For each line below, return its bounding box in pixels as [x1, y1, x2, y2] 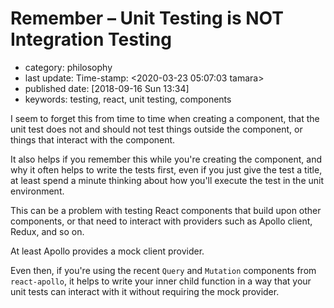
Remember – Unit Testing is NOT [10, 7, 284, 30]
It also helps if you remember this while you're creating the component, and [10, 153, 323, 165]
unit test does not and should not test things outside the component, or [10, 123, 303, 135]
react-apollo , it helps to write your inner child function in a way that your [10, 275, 312, 287]
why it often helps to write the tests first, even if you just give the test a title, [10, 163, 323, 176]
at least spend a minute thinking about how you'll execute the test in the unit [10, 174, 325, 186]
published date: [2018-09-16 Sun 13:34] [24, 82, 190, 94]
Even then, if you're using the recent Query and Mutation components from [10, 264, 317, 276]
